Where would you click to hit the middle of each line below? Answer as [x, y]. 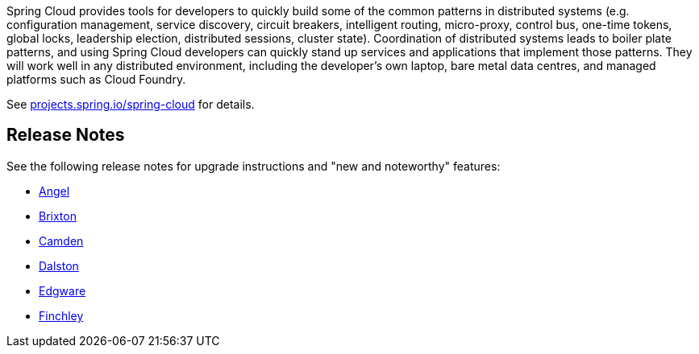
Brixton [58, 216]
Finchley [61, 315]
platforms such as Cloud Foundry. [96, 79]
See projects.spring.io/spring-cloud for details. [131, 104]
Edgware [62, 290]
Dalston [59, 265]
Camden [61, 241]
